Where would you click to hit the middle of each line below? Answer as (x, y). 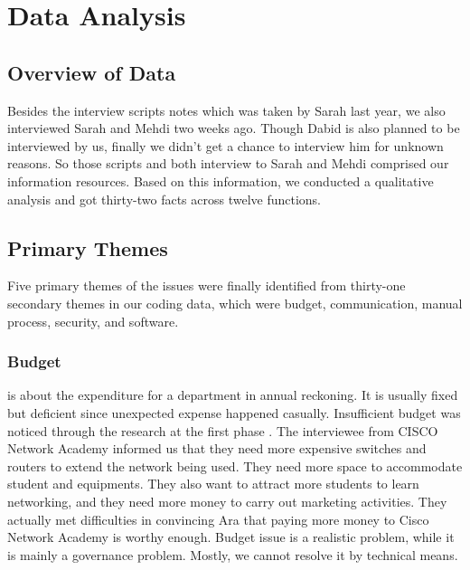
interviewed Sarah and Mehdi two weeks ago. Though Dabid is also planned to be (234, 128)
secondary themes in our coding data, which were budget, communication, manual (235, 303)
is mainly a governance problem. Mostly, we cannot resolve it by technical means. (233, 554)
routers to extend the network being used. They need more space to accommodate (235, 465)
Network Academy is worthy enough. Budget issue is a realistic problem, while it (231, 537)
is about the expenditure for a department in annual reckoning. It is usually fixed (233, 395)
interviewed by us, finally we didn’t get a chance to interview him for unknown (226, 145)
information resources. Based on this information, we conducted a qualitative (221, 180)
